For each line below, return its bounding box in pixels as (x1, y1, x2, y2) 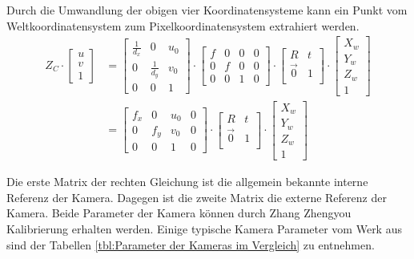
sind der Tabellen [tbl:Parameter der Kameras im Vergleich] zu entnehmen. (6, 236, 375, 253)
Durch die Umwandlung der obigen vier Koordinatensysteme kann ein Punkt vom (6, 2, 408, 18)
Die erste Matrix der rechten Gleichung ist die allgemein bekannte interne (6, 173, 368, 190)
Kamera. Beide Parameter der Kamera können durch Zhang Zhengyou (6, 204, 352, 221)
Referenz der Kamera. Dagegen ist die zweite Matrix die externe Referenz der (6, 188, 387, 205)
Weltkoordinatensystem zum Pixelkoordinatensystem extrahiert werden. (6, 17, 360, 34)
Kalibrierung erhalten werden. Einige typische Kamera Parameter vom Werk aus (6, 221, 402, 237)
